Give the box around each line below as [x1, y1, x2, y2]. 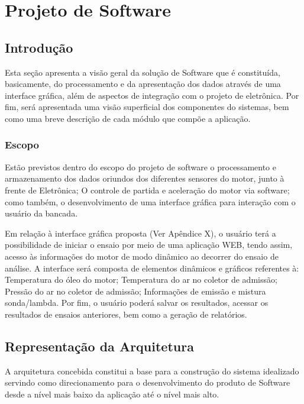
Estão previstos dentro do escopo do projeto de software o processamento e [5, 160, 276, 173]
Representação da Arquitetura [5, 337, 194, 355]
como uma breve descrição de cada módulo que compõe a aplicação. [5, 112, 251, 124]
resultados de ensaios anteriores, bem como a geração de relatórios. [5, 308, 247, 320]
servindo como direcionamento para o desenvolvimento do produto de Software [5, 376, 290, 389]
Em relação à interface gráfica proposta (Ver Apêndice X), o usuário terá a [5, 227, 276, 239]
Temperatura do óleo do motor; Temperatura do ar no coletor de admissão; [5, 273, 277, 286]
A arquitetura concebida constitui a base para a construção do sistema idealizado [5, 364, 299, 377]
